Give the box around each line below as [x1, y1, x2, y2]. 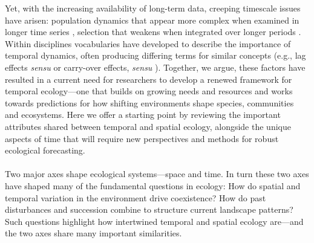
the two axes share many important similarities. [5, 227, 182, 239]
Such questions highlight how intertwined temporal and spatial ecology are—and [5, 215, 304, 227]
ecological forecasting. [5, 144, 85, 157]
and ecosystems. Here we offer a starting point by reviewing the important [5, 108, 281, 121]
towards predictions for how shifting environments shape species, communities [5, 96, 294, 109]
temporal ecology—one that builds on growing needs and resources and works [5, 85, 293, 97]
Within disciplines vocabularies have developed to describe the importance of [5, 37, 291, 50]
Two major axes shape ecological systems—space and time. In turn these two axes [5, 167, 309, 180]
